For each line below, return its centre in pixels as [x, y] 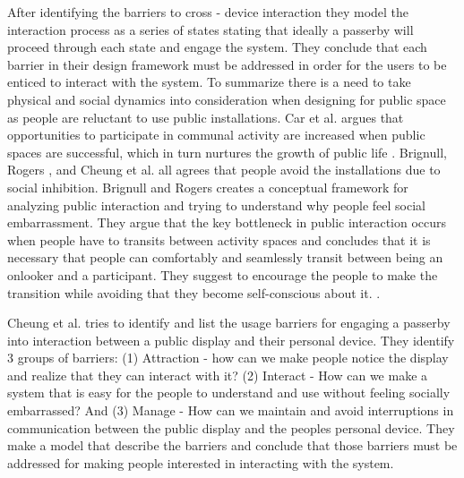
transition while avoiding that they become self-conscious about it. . [194, 292]
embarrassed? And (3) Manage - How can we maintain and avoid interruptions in [231, 410]
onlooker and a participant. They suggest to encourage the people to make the [223, 274]
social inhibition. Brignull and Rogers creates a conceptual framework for [208, 187]
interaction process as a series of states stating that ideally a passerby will [211, 29]
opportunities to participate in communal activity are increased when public [216, 135]
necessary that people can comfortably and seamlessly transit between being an [225, 257]
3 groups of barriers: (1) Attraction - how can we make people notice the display [228, 358]
